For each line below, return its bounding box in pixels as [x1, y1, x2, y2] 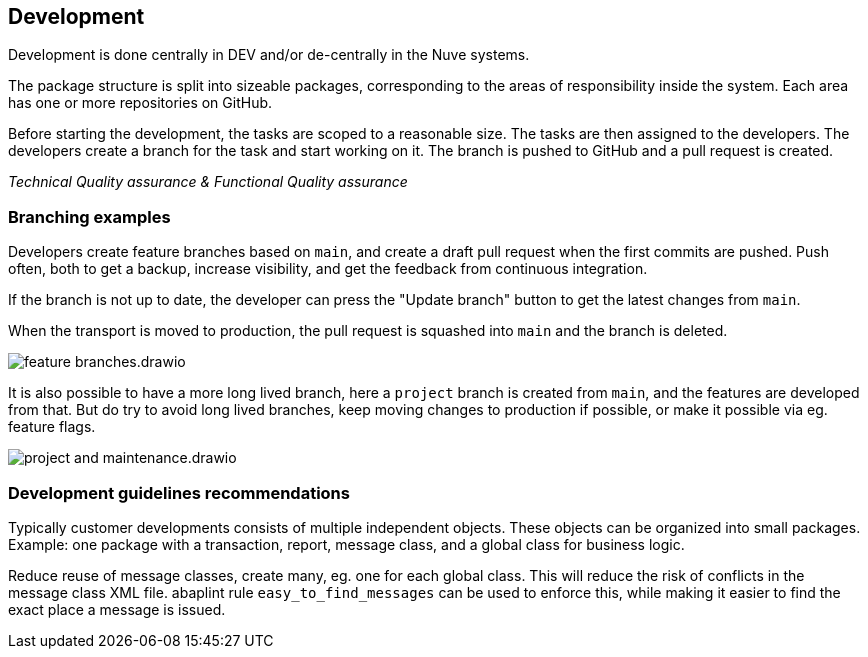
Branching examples [8, 206, 171, 227]
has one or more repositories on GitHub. [8, 94, 273, 112]
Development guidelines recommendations [8, 482, 350, 503]
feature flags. [8, 418, 96, 436]
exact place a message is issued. [8, 600, 226, 618]
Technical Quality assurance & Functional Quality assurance [8, 173, 408, 191]
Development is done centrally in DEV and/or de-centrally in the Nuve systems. [8, 46, 530, 64]
